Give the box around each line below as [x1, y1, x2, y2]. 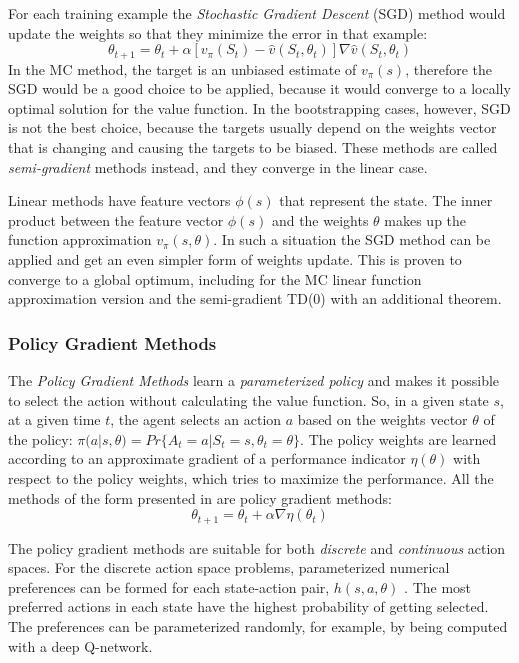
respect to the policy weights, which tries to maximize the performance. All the [8, 467, 494, 488]
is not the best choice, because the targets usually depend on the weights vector [8, 117, 497, 138]
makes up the [384, 209, 467, 230]
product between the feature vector [8, 209, 224, 230]
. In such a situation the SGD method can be [213, 229, 491, 250]
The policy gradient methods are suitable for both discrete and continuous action [8, 537, 506, 558]
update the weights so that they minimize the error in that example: [8, 22, 428, 43]
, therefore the [405, 58, 492, 79]
